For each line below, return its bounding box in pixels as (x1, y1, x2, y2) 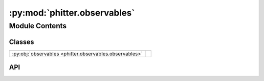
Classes (9, 38, 34, 46)
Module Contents (9, 21, 67, 30)
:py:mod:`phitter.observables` (9, 7, 135, 18)
